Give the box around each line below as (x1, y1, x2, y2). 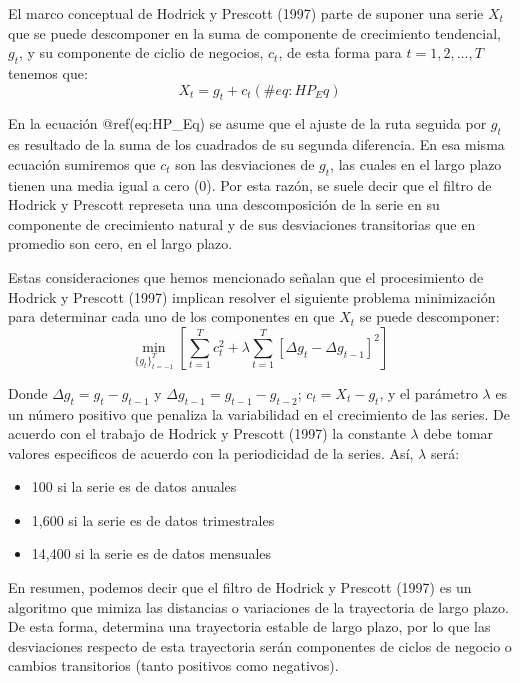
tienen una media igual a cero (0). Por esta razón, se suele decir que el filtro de (8, 174, 492, 195)
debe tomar (423, 423, 494, 444)
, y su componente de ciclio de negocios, (19, 42, 264, 63)
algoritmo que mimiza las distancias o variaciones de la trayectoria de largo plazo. (8, 596, 509, 617)
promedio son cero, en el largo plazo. (8, 233, 233, 254)
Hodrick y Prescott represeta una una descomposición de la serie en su (8, 194, 440, 215)
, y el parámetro (379, 382, 478, 403)
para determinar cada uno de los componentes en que (8, 306, 335, 327)
